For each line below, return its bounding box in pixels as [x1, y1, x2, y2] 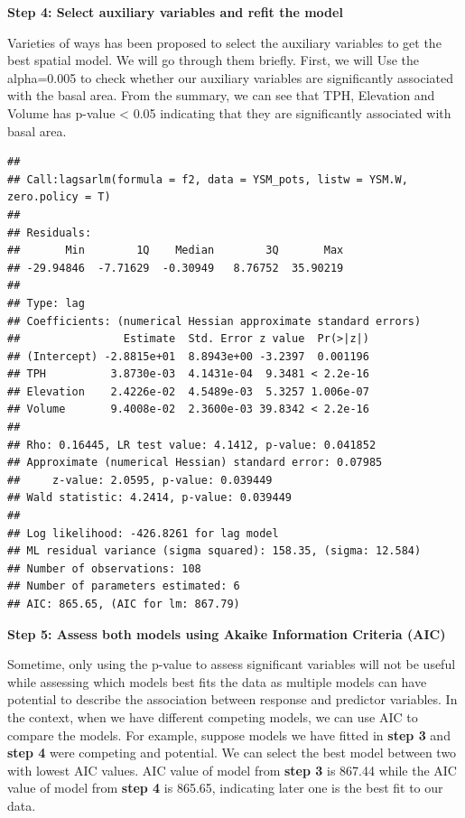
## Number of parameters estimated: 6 [7, 580, 240, 593]
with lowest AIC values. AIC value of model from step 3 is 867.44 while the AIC [7, 760, 457, 779]
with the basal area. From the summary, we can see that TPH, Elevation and [7, 86, 435, 105]
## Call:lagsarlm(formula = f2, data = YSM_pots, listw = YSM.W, [7, 172, 408, 186]
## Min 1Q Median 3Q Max [7, 244, 344, 257]
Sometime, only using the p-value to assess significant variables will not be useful [7, 655, 456, 674]
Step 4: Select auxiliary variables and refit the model [7, 3, 343, 21]
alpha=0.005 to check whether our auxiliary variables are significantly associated [7, 68, 454, 87]
